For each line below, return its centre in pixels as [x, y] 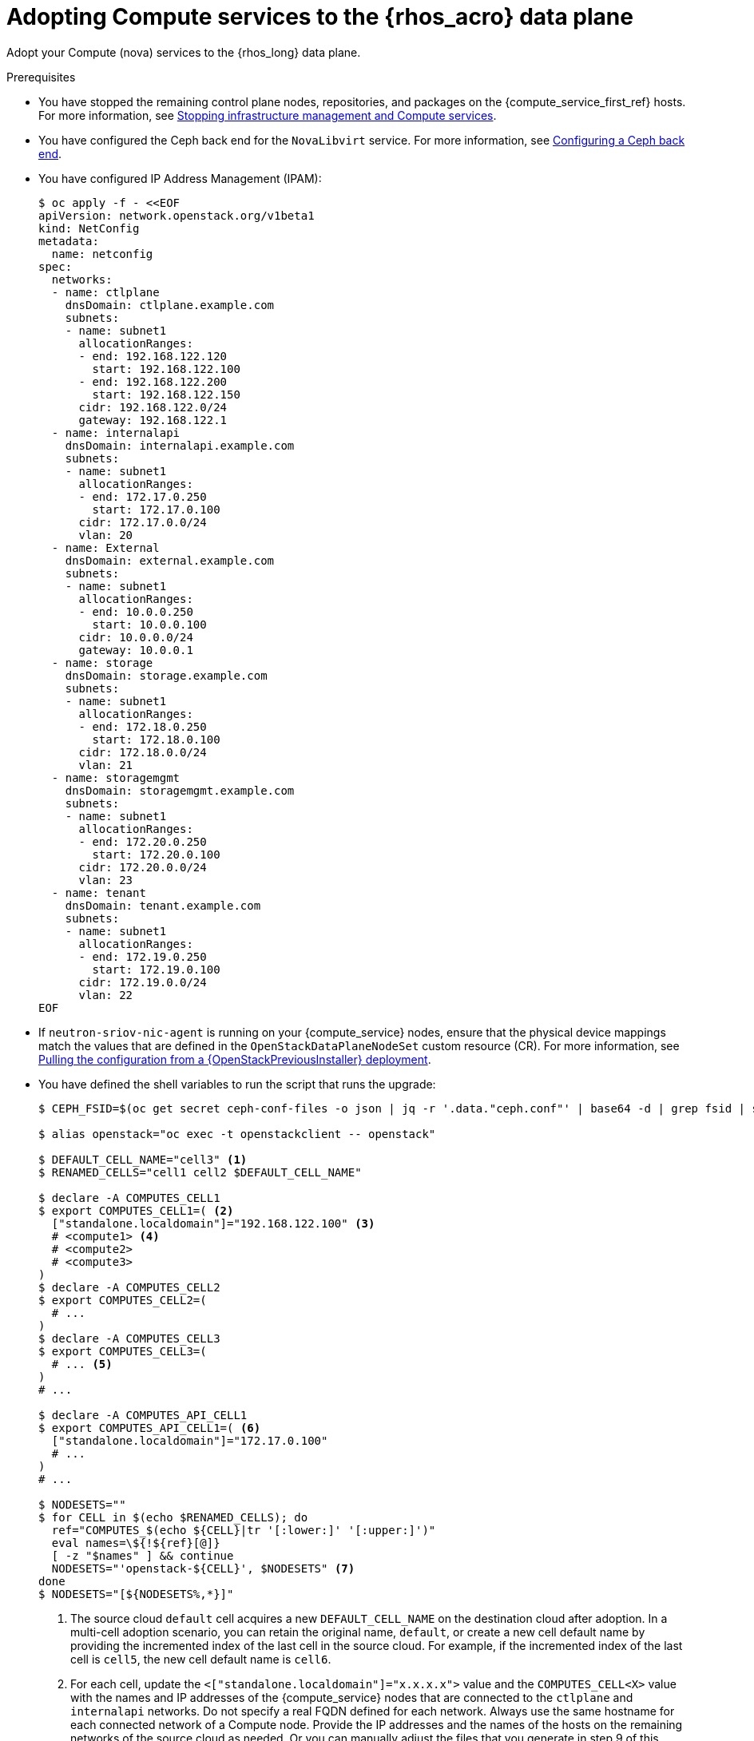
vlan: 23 [106, 880]
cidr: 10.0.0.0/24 [136, 637]
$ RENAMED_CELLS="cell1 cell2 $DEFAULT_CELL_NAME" [200, 1172]
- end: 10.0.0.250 [136, 611]
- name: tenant [99, 892]
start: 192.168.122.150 [166, 394]
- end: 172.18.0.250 [143, 726]
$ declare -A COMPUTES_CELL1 [129, 1198]
